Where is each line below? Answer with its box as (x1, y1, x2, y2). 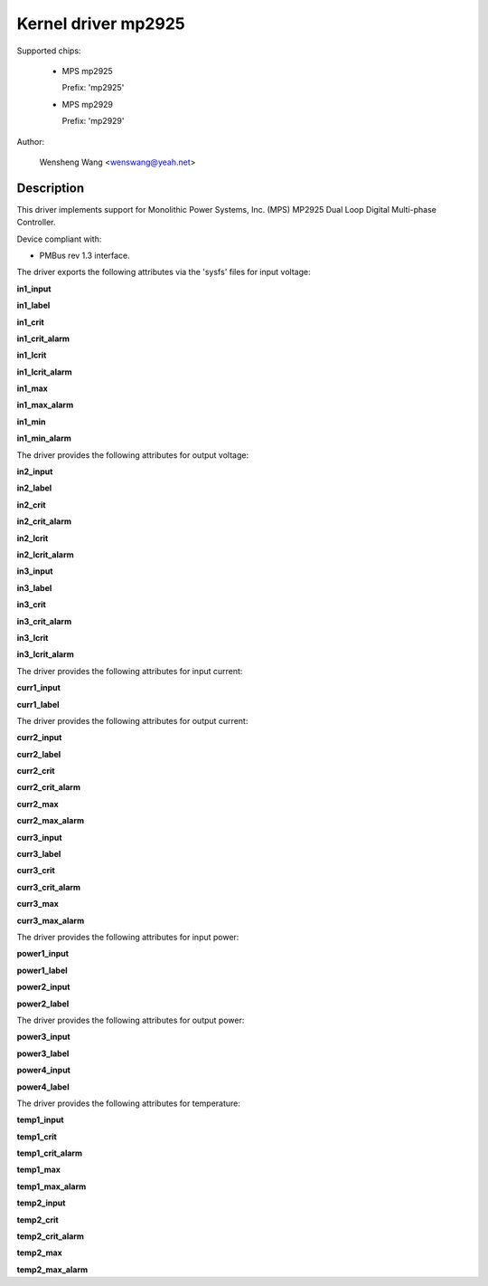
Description (16, 180, 85, 195)
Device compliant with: (16, 233, 102, 244)
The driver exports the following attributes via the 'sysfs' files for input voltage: (16, 267, 311, 278)
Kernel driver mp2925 (16, 14, 185, 33)
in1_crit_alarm (16, 333, 70, 344)
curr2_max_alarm (16, 815, 85, 826)
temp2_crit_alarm (16, 1231, 85, 1242)
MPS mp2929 (61, 99, 113, 110)
